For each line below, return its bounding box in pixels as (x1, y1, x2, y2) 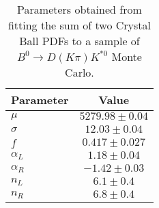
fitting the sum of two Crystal (8, 17, 151, 33)
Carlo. (65, 64, 94, 80)
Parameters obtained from (17, 1, 142, 17)
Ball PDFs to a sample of (19, 33, 140, 49)
